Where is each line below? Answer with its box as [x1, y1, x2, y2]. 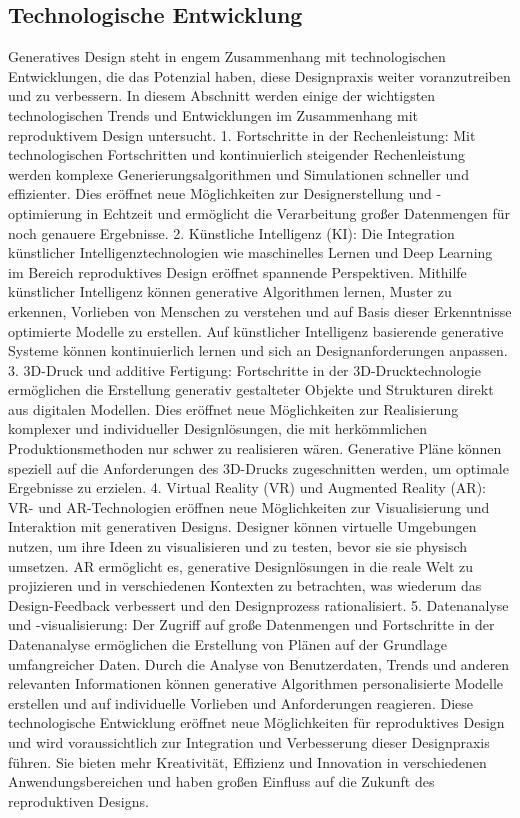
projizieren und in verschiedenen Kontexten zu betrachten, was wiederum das [8, 575, 482, 596]
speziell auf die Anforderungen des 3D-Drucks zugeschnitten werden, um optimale [8, 457, 509, 478]
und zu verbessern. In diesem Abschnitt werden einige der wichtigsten [8, 85, 436, 106]
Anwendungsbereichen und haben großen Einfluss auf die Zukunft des [8, 771, 435, 792]
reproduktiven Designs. [8, 790, 149, 811]
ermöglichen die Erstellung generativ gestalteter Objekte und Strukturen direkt [8, 379, 494, 400]
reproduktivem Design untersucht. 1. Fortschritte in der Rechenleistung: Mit [8, 124, 476, 145]
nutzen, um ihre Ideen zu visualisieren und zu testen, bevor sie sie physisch [8, 536, 468, 557]
